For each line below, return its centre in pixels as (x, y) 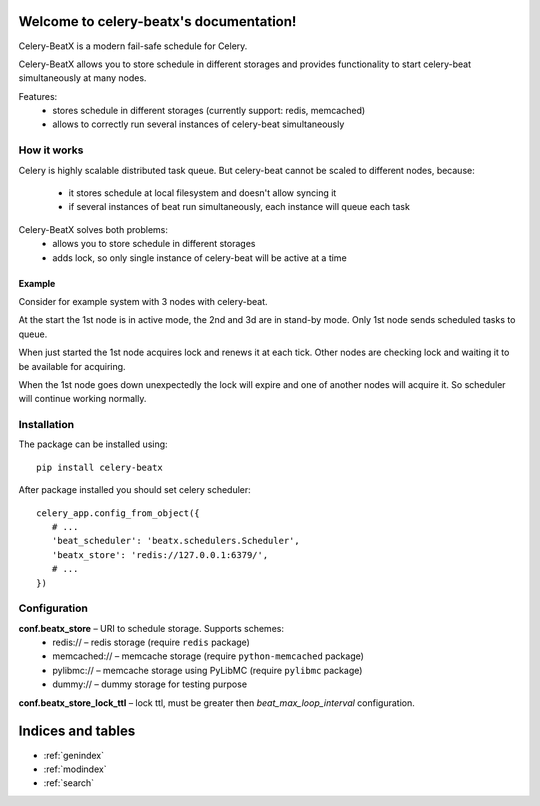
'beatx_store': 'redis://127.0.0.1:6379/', (160, 554)
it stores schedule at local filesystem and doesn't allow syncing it (202, 193)
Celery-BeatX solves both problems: (93, 229)
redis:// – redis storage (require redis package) (151, 642)
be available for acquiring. (72, 366)
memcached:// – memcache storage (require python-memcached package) (208, 656)
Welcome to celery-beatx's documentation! (157, 21)
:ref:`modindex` (75, 769)
